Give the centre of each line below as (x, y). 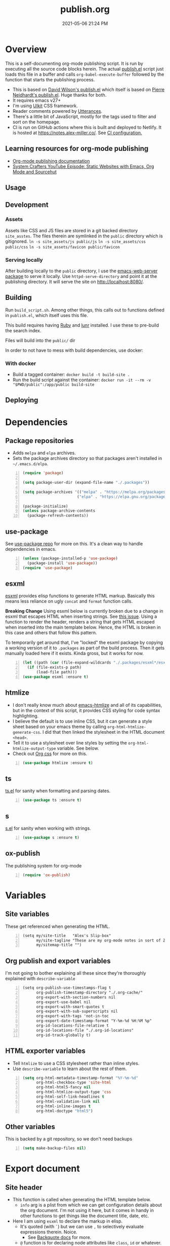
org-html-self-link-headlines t (70, 1097)
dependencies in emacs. (31, 549)
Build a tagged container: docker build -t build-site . (71, 374)
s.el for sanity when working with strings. (48, 828)
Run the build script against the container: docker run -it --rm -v (82, 380)
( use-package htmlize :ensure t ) (58, 763)
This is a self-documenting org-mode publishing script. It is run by (74, 63)
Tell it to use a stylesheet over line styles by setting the (70, 742)
